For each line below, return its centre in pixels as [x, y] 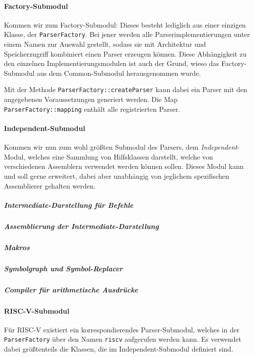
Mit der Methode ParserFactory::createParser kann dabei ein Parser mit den [126, 89]
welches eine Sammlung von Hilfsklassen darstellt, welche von [120, 156]
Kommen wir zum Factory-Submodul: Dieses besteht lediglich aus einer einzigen [125, 24]
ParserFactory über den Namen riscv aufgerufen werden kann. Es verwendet [123, 339]
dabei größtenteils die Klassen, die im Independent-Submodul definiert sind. [119, 348]
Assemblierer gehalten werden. [50, 185]
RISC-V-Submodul [37, 310]
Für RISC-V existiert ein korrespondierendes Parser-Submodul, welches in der [122, 329]
